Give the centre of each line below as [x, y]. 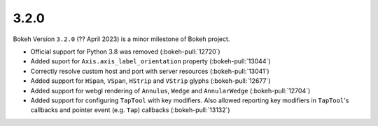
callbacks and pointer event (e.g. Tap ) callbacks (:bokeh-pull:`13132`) [130, 110]
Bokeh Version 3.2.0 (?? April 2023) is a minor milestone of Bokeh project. [121, 39]
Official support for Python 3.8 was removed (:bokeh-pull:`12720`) [125, 52]
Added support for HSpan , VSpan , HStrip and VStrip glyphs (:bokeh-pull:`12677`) [150, 81]
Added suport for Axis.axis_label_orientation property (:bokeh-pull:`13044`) [150, 61]
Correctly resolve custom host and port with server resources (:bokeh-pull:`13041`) [150, 71]
